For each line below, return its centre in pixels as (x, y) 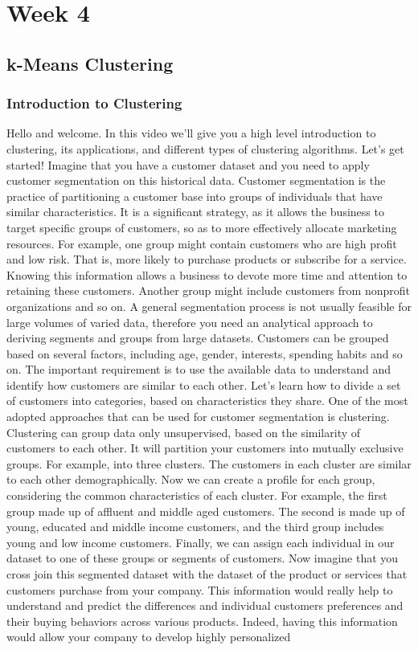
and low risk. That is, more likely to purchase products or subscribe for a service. (207, 259)
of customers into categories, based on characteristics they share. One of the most (207, 401)
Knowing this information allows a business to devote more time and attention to (207, 274)
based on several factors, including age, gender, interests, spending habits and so (205, 353)
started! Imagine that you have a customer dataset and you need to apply (188, 164)
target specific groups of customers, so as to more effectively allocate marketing (202, 227)
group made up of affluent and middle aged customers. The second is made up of (206, 511)
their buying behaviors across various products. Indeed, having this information (202, 621)
